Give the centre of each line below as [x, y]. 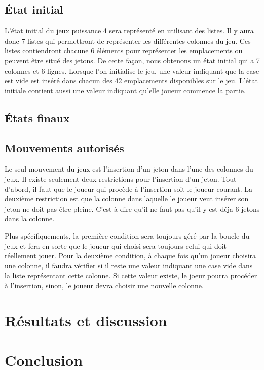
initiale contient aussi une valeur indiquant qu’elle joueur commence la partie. [125, 90]
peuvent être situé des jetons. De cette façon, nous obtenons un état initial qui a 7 [132, 60]
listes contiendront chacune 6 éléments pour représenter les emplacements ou [124, 51]
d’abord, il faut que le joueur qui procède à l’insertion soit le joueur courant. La [129, 189]
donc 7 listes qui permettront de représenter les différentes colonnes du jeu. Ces [128, 40]
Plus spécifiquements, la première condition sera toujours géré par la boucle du [127, 235]
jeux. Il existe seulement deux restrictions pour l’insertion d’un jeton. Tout [121, 178]
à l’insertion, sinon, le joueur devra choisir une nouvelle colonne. [104, 285]
